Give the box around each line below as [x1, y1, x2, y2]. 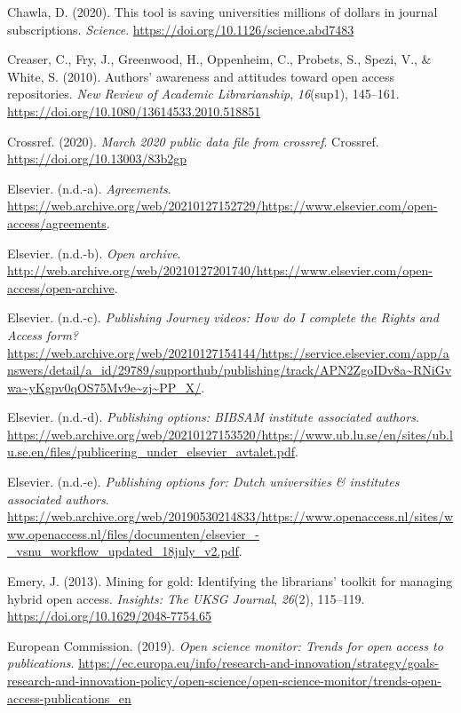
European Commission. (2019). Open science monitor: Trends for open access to [7, 636, 443, 654]
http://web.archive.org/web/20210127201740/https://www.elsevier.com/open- [7, 261, 433, 280]
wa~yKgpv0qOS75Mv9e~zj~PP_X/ [7, 377, 202, 396]
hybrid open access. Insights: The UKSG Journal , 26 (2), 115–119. [7, 589, 365, 607]
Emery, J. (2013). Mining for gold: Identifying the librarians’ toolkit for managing [7, 572, 453, 590]
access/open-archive [7, 278, 115, 297]
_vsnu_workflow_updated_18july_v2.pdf [7, 542, 239, 560]
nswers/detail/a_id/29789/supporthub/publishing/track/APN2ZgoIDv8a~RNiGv [7, 360, 452, 379]
